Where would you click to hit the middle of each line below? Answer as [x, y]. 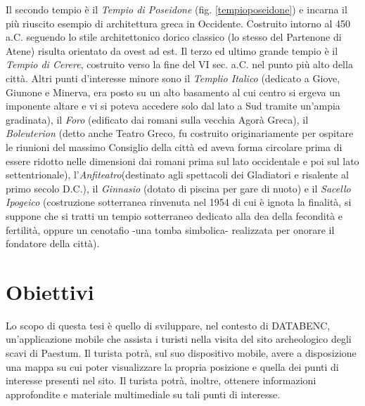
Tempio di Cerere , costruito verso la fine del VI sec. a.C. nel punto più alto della [179, 64]
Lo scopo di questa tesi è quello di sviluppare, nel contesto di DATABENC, [168, 325]
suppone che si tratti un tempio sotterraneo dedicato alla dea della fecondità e [174, 215]
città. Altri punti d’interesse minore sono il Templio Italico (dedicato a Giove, [173, 78]
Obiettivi [50, 291]
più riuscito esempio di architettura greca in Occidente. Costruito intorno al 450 [178, 23]
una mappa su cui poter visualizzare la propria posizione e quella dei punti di [172, 366]
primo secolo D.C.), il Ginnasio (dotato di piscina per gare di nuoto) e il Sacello [178, 188]
